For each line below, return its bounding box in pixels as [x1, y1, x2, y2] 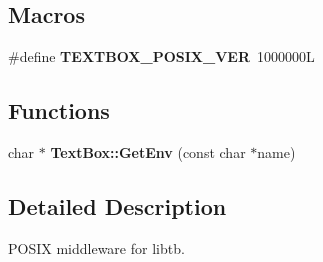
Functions [8, 95, 110, 126]
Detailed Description [8, 190, 227, 221]
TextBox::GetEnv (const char [50, 142, 246, 162]
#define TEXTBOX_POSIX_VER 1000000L [8, 46, 315, 67]
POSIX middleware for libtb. [8, 237, 185, 258]
